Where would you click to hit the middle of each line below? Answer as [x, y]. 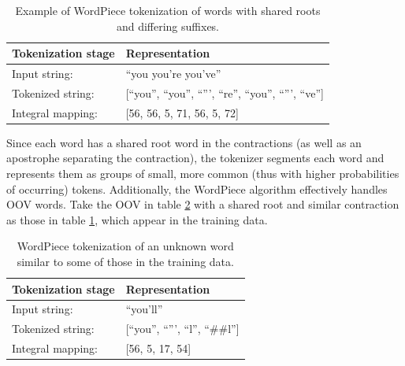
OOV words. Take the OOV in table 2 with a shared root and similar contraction [203, 204]
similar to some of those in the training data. [125, 261]
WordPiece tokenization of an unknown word [125, 246]
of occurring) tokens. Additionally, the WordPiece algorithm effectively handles [197, 189]
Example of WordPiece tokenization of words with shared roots [168, 10]
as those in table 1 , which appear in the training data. [137, 219]
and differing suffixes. [168, 26]
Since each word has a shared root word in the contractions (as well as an [184, 142]
